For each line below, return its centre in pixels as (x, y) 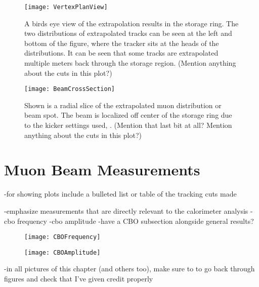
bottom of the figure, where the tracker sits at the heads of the (122, 43)
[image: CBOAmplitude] (62, 252)
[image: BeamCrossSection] (70, 89)
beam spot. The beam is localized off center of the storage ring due (128, 115)
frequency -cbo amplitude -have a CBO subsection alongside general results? (136, 221)
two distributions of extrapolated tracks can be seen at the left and (128, 33)
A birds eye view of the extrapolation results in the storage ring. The (132, 23)
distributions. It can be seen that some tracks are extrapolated (121, 53)
